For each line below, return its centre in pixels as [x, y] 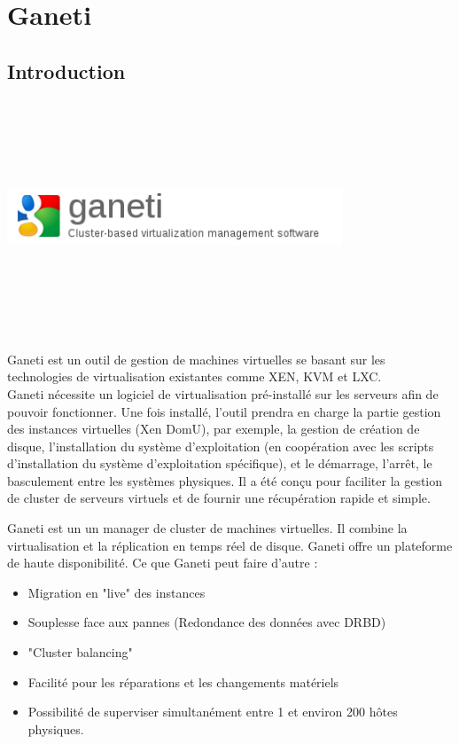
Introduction [66, 70]
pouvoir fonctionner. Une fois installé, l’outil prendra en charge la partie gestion [224, 411]
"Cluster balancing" [80, 652]
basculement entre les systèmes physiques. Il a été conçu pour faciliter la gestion [225, 480]
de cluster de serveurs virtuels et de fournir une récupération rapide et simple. [219, 498]
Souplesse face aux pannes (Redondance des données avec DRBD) [207, 622]
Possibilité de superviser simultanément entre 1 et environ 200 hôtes [213, 712]
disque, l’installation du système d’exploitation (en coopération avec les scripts [221, 446]
